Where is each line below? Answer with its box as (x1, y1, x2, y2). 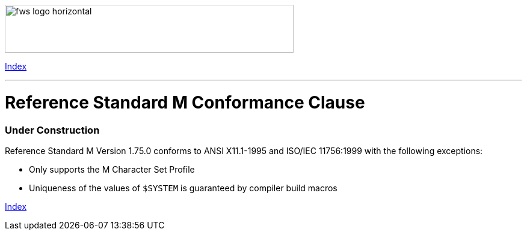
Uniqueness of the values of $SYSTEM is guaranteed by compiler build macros (29, 182, 337, 193)
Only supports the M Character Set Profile (29, 164, 195, 174)
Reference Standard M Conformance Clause (5, 92, 365, 113)
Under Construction (5, 123, 100, 136)
